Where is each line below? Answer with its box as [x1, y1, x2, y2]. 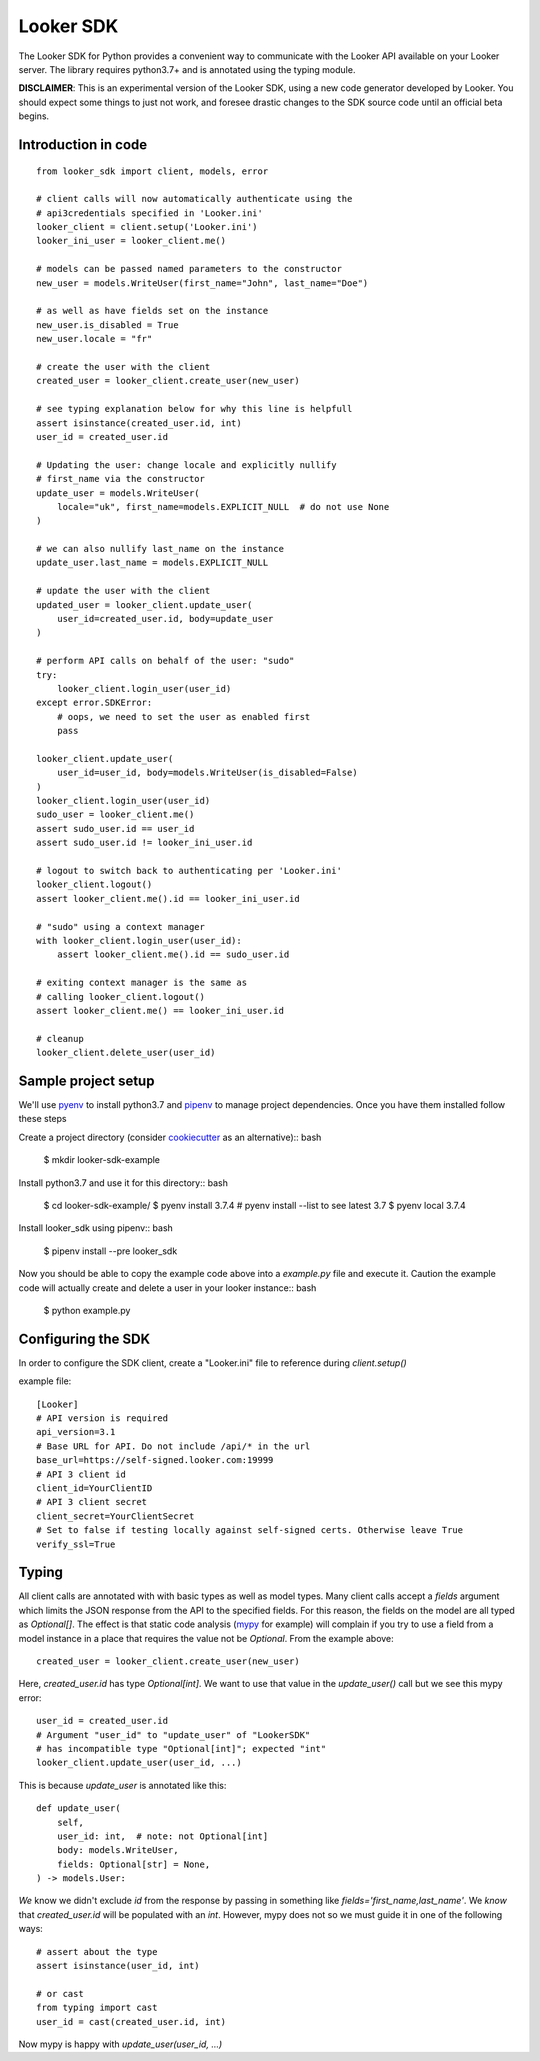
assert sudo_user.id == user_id [36, 823, 195, 834]
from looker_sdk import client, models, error [36, 165, 269, 177]
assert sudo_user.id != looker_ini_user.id [36, 837, 253, 849]
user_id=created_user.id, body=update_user [56, 613, 274, 625]
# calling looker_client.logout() [36, 991, 205, 1002]
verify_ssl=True [36, 1538, 116, 1550]
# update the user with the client [36, 585, 211, 597]
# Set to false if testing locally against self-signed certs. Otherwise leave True [36, 1525, 464, 1536]
